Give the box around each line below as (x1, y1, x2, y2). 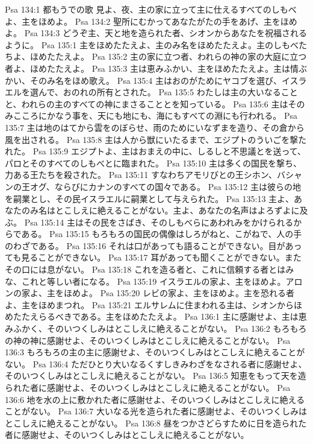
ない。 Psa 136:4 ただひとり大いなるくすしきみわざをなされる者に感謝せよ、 (5, 357, 307, 370)
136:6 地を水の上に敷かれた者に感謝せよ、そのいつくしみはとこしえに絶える (5, 393, 305, 405)
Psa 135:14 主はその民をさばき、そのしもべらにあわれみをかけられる (24, 215, 294, 228)
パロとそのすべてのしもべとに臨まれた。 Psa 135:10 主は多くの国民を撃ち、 (5, 156, 302, 169)
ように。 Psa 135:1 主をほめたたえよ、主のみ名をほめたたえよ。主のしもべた (5, 38, 307, 51)
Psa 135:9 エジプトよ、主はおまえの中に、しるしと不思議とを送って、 (33, 145, 306, 157)
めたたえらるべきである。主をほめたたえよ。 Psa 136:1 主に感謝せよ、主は (5, 310, 299, 323)
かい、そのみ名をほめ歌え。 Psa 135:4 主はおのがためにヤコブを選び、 (5, 74, 282, 86)
